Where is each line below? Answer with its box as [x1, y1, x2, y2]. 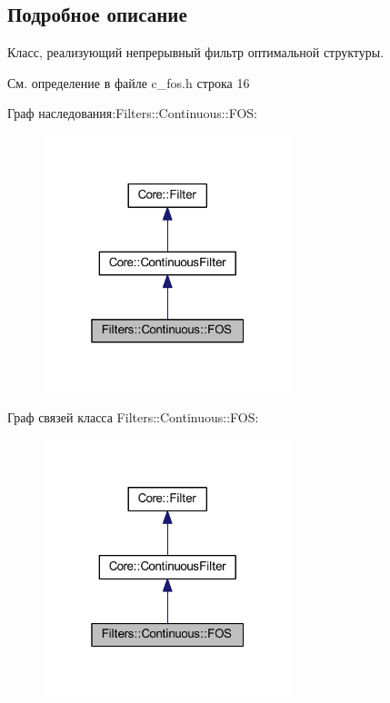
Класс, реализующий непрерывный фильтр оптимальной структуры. [7, 43, 385, 62]
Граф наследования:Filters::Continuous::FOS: [7, 104, 257, 123]
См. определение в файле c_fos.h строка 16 [7, 73, 250, 92]
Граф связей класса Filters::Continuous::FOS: [7, 407, 259, 426]
